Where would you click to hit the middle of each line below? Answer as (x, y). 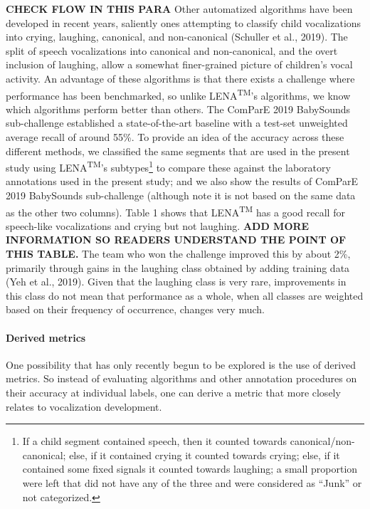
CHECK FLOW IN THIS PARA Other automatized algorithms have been (179, 9)
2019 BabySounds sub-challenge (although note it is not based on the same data (181, 195)
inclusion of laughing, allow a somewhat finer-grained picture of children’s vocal (179, 64)
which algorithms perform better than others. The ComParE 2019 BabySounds (178, 109)
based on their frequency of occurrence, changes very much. (135, 309)
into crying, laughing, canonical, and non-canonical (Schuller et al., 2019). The (177, 37)
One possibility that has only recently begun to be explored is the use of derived (181, 364)
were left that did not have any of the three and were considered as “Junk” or (192, 482)
